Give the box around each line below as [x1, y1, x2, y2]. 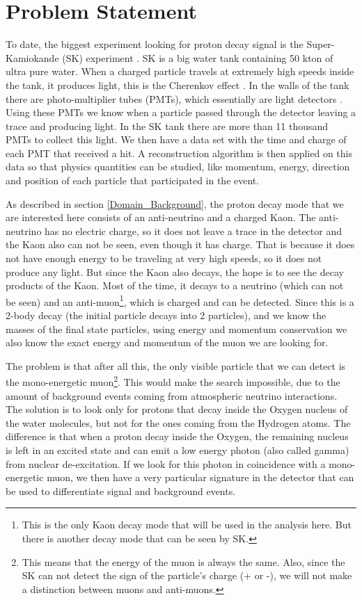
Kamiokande [6, 50, 59, 65]
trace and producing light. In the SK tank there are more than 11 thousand [6, 118, 329, 133]
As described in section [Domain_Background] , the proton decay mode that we [6, 196, 344, 211]
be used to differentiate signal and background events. [6, 483, 236, 498]
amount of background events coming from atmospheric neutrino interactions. [6, 388, 338, 403]
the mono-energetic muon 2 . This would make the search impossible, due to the [6, 373, 340, 389]
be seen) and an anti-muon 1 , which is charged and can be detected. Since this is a [6, 292, 354, 309]
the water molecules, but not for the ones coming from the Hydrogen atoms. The [6, 415, 351, 430]
